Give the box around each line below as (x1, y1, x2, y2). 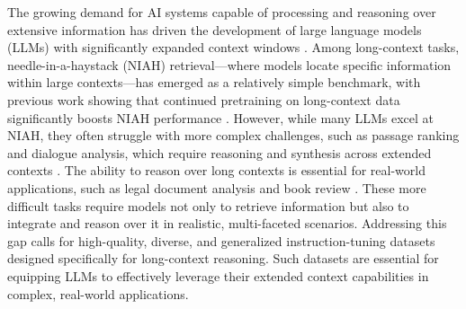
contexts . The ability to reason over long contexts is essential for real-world (7, 161, 426, 180)
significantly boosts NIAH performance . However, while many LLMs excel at (7, 108, 435, 127)
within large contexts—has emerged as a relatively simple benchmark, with (7, 73, 421, 92)
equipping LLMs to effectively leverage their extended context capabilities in (7, 266, 429, 285)
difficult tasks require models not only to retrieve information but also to (7, 196, 409, 215)
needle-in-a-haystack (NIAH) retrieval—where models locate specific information (7, 55, 452, 74)
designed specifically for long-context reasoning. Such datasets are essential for (7, 249, 439, 268)
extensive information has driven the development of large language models (7, 20, 422, 39)
